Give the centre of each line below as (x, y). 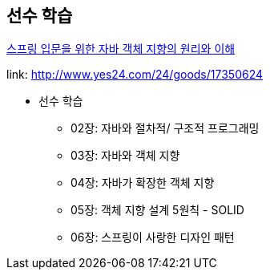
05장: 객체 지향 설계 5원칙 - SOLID (157, 210)
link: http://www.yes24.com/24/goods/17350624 (135, 75)
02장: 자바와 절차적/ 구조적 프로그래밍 (165, 128)
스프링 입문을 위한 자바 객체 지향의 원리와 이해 (121, 49)
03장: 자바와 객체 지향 (125, 156)
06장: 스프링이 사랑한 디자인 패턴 (153, 237)
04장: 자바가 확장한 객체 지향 (143, 183)
